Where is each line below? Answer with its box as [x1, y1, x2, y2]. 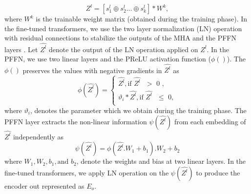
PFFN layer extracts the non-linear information [4, 116, 147, 127]
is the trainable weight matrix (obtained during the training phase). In [36, 14, 248, 23]
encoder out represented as [4, 181, 84, 191]
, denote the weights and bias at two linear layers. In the [76, 156, 246, 166]
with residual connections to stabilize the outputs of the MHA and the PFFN [4, 33, 237, 43]
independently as [13, 131, 64, 141]
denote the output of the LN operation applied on [48, 44, 198, 54]
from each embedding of [174, 116, 246, 127]
